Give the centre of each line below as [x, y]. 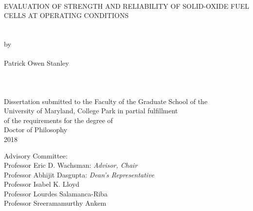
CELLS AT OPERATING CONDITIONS [66, 15]
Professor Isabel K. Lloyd [42, 184]
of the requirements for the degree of [58, 120]
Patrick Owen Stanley [36, 63]
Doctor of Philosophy [36, 130]
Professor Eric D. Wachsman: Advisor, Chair [71, 165]
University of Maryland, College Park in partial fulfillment [91, 111]
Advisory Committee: [36, 155]
